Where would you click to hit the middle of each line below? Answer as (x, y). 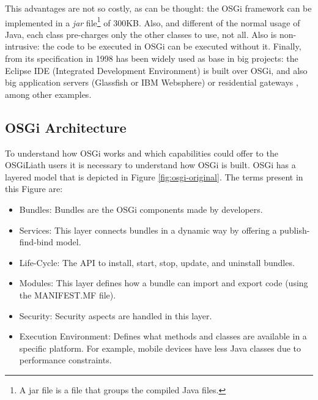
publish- (295, 230)
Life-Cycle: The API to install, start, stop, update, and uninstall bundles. (157, 262)
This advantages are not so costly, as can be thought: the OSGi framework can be (158, 8)
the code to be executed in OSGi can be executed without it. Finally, (172, 46)
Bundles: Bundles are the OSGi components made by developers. (141, 209)
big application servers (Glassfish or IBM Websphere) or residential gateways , (152, 82)
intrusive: (22, 46)
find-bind (36, 242)
